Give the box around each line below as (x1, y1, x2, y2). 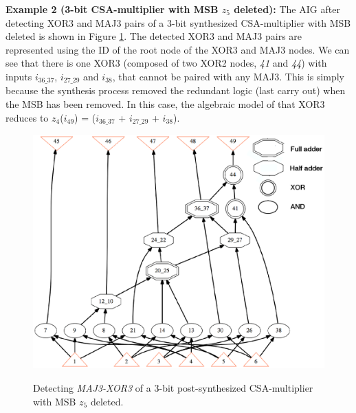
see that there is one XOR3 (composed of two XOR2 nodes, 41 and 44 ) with (5, 56, 327, 70)
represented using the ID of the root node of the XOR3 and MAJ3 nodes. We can (5, 42, 350, 56)
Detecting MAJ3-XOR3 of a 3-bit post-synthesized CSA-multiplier (33, 381, 313, 395)
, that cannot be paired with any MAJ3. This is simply (112, 69, 344, 83)
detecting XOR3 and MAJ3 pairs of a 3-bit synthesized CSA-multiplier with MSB (5, 15, 351, 30)
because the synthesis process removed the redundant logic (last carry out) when (5, 83, 346, 98)
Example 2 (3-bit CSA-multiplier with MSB (5, 2, 219, 16)
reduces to (5, 110, 49, 124)
